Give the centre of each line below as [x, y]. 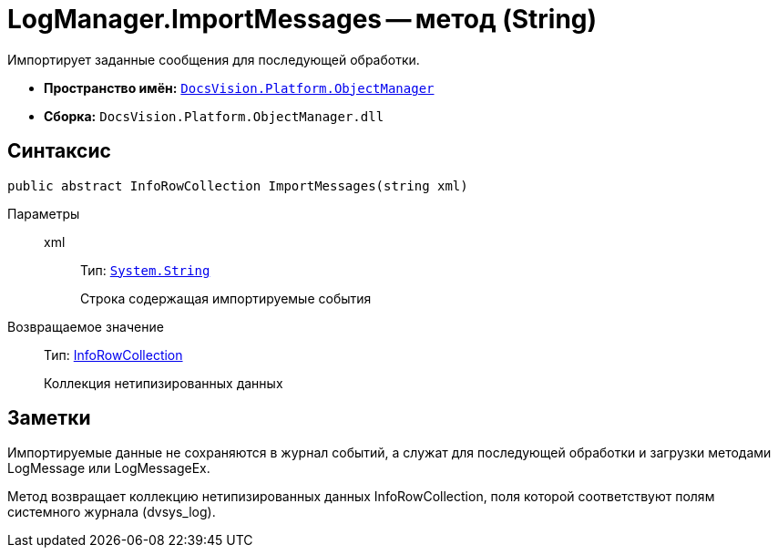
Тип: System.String [145, 270]
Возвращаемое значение [86, 326]
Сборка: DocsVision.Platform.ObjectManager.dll [214, 116]
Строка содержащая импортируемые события [226, 298]
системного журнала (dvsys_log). [112, 512]
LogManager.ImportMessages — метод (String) [302, 19]
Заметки [49, 418]
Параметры [44, 213]
